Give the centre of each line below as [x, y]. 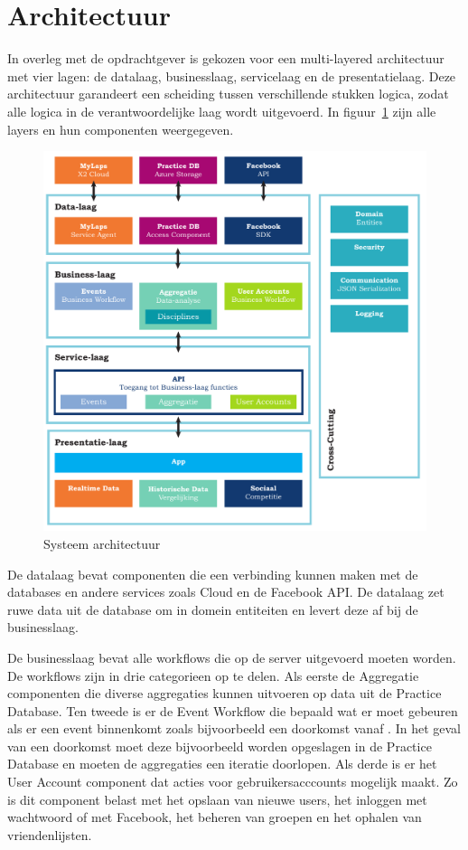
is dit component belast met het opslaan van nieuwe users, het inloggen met [217, 799]
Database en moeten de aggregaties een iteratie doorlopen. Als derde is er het [222, 764]
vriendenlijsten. [50, 834]
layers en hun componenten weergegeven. [121, 129]
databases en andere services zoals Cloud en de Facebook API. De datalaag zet [226, 592]
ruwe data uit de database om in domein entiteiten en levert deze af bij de [213, 609]
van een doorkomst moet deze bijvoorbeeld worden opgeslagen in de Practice [220, 746]
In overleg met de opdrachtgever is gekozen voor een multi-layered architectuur [226, 58]
